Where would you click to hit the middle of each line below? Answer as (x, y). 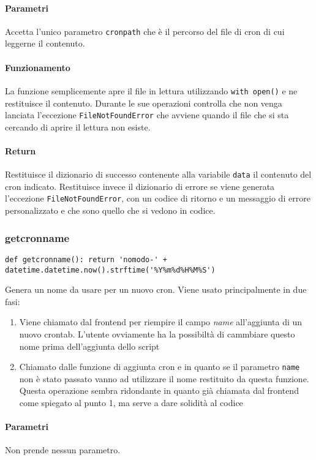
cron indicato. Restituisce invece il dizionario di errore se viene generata (140, 186)
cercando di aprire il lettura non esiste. (78, 126)
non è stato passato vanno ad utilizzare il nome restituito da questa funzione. (164, 378)
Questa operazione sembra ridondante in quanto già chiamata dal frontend (159, 390)
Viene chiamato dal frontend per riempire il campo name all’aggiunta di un (161, 322)
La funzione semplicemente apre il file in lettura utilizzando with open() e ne (151, 90)
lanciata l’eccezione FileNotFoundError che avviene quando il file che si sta (147, 115)
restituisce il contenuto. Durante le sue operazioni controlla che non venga (144, 103)
